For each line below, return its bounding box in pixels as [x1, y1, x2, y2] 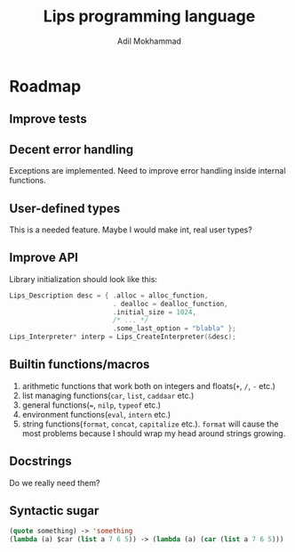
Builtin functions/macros [9, 357, 150, 372]
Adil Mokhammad [116, 36, 182, 46]
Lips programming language [43, 6, 256, 27]
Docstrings [9, 454, 73, 469]
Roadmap [9, 76, 82, 96]
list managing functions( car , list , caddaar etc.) [21, 390, 195, 401]
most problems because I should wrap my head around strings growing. [21, 427, 286, 438]
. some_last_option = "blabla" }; [112, 324, 237, 333]
